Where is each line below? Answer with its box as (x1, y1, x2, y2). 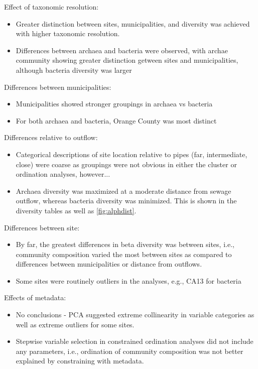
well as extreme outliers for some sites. (16, 319, 135, 329)
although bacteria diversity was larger (16, 64, 132, 75)
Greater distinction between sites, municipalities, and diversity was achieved (16, 18, 250, 29)
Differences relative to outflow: (4, 132, 98, 143)
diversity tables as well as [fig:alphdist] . (16, 205, 137, 215)
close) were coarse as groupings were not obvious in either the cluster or (16, 159, 237, 169)
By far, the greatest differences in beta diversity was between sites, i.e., (16, 239, 234, 250)
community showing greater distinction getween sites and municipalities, (16, 55, 238, 65)
